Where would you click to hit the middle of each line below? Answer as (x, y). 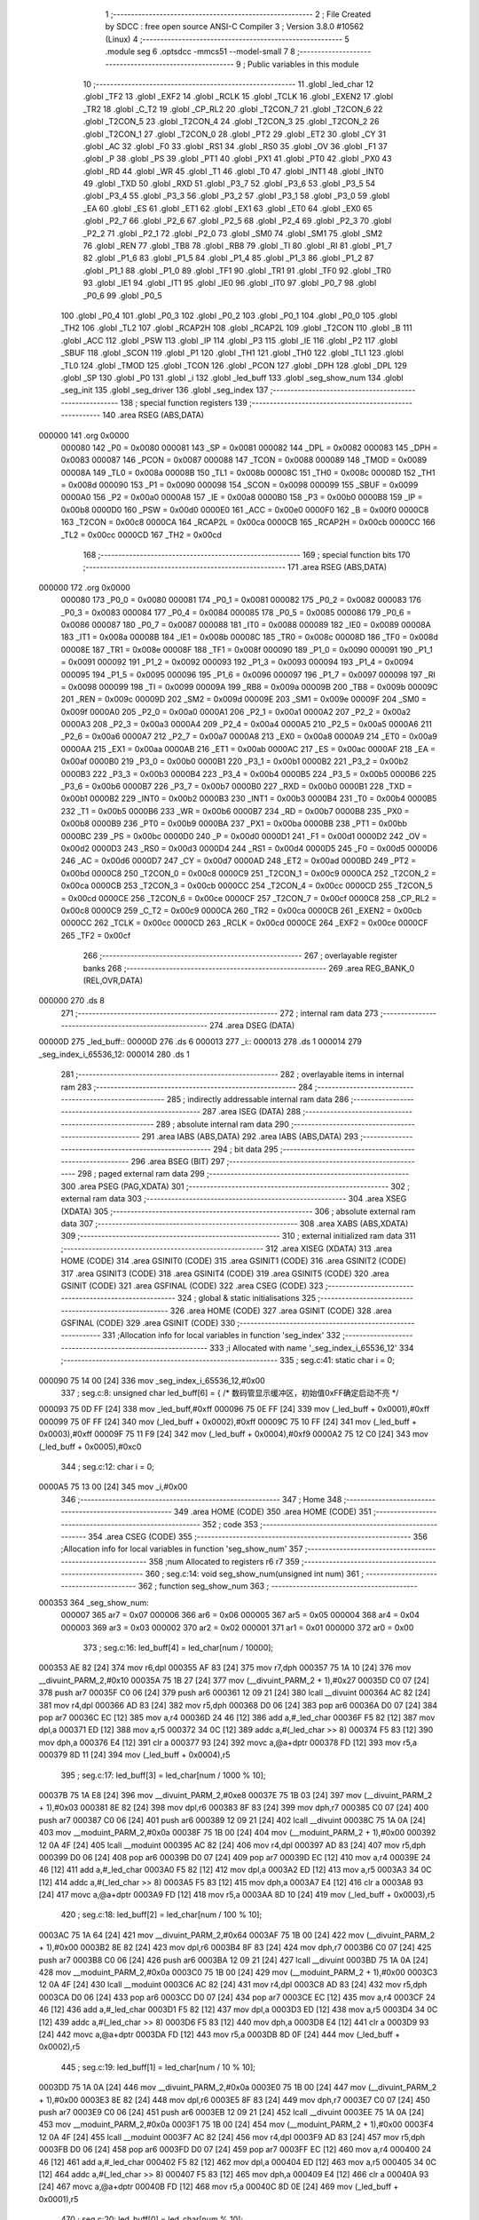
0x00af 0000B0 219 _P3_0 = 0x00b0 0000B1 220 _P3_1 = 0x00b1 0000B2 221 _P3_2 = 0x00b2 (235, 761)
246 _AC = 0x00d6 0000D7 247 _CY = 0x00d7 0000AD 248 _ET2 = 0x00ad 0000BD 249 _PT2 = (239, 860)
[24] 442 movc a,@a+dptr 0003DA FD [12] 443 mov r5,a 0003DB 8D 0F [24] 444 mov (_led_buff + (220, 2034)
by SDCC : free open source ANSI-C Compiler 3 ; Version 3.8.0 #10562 (235, 27)
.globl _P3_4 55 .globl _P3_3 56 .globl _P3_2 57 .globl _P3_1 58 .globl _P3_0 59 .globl (236, 196)
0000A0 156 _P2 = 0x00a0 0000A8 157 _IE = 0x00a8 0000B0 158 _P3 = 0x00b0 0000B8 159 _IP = (242, 497)
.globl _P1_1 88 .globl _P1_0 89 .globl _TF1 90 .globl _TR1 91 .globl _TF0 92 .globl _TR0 (237, 270)
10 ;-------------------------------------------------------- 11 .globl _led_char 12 (228, 83)
